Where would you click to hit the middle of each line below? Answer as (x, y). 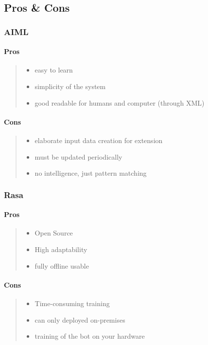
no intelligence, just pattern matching (91, 173)
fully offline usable (62, 265)
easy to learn (54, 70)
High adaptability (61, 249)
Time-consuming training (72, 303)
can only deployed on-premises (80, 319)
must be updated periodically (78, 156)
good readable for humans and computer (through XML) (120, 102)
